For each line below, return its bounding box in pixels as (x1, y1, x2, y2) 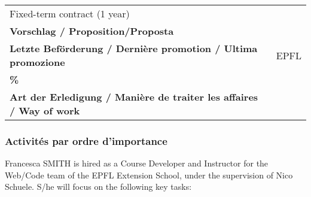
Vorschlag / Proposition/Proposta (10, 24, 174, 38)
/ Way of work (10, 104, 80, 117)
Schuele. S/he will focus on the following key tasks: (5, 180, 192, 193)
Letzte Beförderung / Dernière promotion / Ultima (10, 41, 258, 55)
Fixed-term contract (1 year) (10, 7, 130, 20)
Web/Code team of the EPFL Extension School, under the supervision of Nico (5, 168, 293, 181)
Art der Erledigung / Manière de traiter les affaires (10, 90, 258, 104)
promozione (10, 55, 65, 69)
